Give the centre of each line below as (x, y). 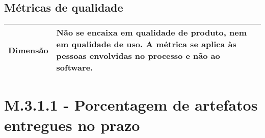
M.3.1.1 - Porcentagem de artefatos (131, 105)
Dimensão (28, 50)
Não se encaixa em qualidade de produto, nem (152, 32)
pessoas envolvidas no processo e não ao (138, 56)
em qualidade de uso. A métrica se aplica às (146, 44)
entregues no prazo (72, 125)
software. (75, 67)
